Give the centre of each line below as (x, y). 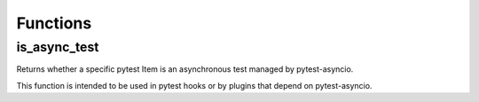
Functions (54, 23)
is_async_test (58, 47)
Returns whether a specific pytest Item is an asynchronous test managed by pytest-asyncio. (185, 69)
